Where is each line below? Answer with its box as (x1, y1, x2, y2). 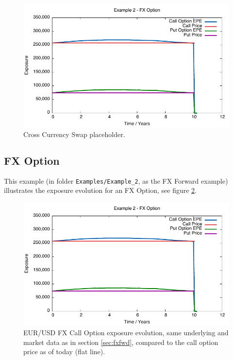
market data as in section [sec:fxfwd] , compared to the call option (23, 337, 218, 347)
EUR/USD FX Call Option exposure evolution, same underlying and (23, 327, 229, 338)
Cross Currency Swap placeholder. (23, 129, 125, 139)
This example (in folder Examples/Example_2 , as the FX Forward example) (4, 175, 228, 186)
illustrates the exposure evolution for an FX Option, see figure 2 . (4, 185, 197, 195)
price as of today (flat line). (23, 346, 105, 357)
